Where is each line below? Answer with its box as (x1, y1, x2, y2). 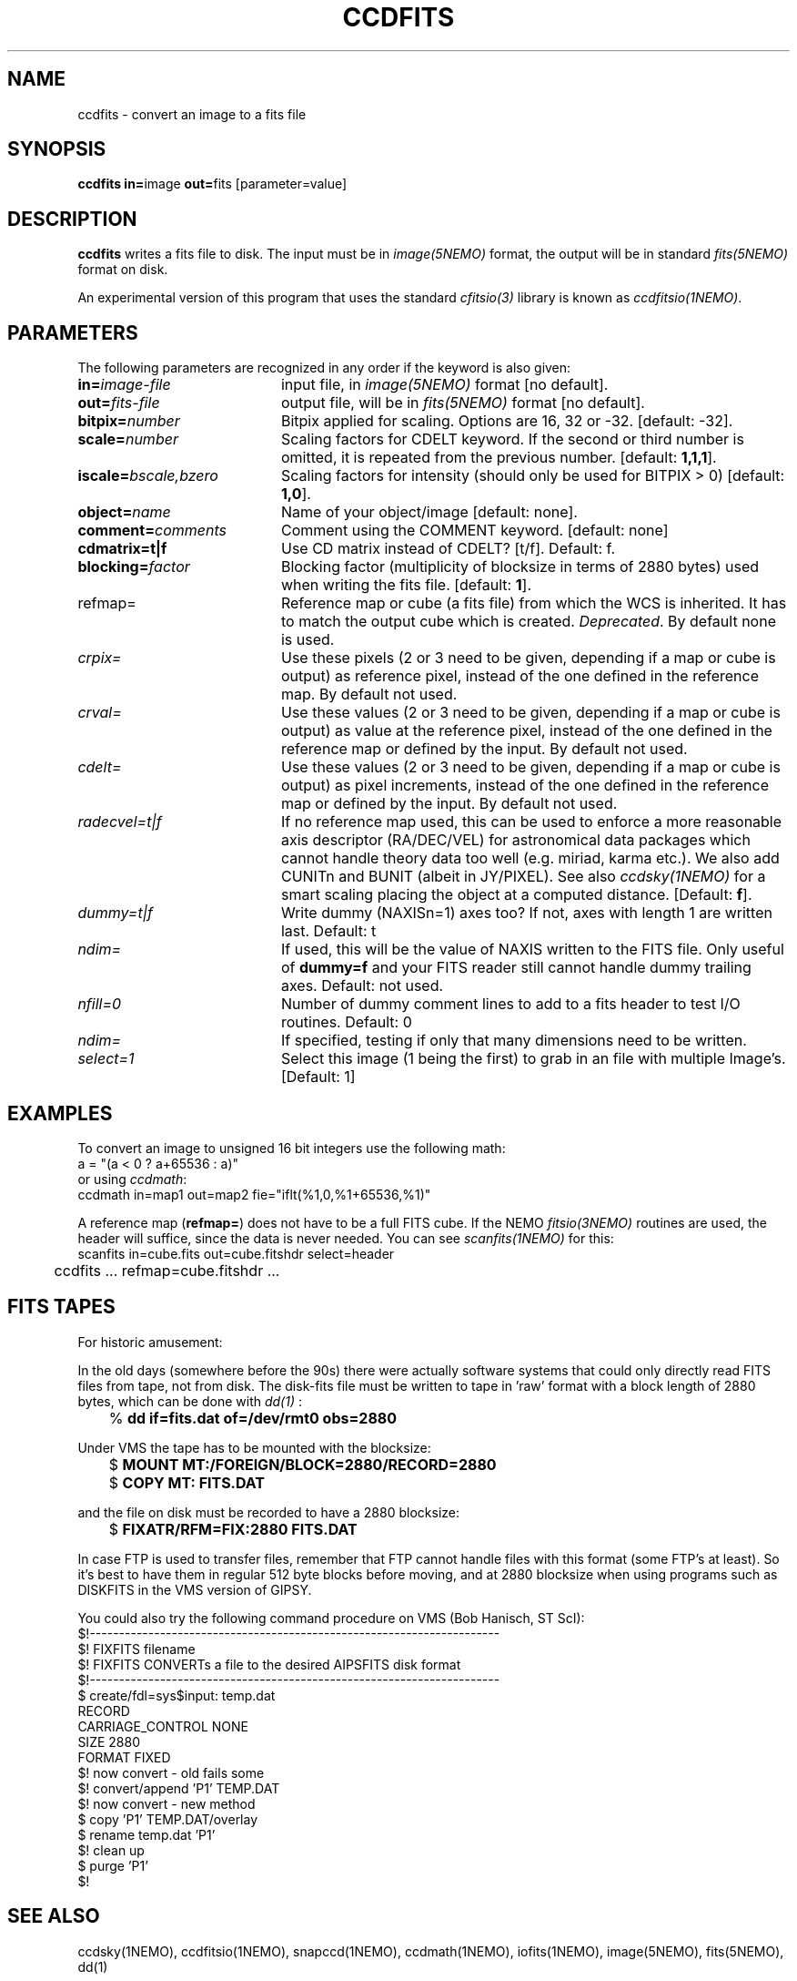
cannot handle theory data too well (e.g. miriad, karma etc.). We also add (280, 849, 780, 868)
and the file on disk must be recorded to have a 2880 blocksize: (77, 1504, 460, 1520)
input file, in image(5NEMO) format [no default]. (280, 375, 609, 394)
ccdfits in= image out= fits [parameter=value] (77, 176, 348, 192)
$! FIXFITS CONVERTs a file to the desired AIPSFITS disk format (77, 1656, 461, 1672)
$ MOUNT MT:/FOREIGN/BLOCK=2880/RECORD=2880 (108, 1455, 497, 1474)
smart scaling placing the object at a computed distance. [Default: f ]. (280, 885, 752, 904)
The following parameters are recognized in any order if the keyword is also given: (77, 360, 571, 376)
